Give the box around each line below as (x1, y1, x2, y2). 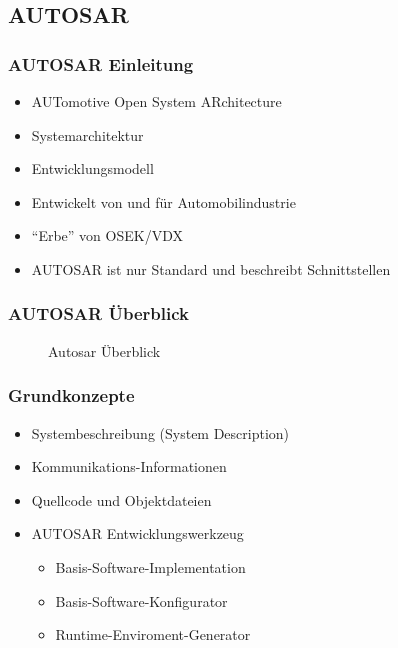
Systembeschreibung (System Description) (31, 422, 290, 443)
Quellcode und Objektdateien (31, 489, 212, 510)
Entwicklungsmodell (31, 158, 154, 179)
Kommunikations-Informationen (31, 456, 227, 477)
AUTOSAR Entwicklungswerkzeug (31, 523, 244, 544)
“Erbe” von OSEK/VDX (31, 225, 183, 246)
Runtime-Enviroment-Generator (55, 624, 251, 645)
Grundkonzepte (8, 383, 135, 408)
